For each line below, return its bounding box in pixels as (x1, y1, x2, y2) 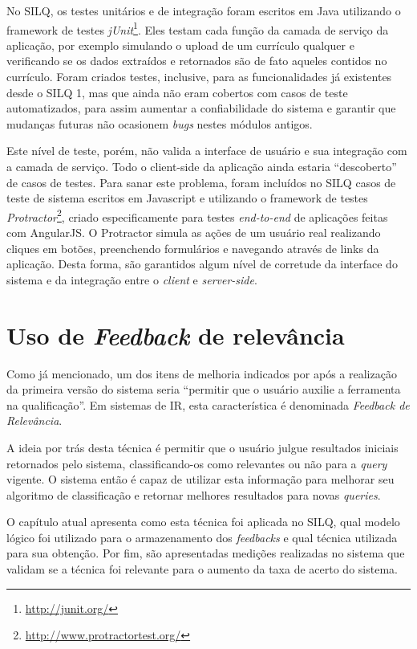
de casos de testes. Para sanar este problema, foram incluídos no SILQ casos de (6, 173, 396, 190)
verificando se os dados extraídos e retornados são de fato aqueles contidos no (6, 52, 387, 69)
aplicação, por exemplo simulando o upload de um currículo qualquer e (6, 36, 354, 53)
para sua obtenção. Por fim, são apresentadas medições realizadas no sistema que (6, 545, 405, 561)
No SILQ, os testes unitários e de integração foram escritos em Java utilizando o (6, 2, 401, 18)
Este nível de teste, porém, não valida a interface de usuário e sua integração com (6, 142, 407, 159)
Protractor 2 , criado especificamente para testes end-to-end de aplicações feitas (6, 206, 388, 225)
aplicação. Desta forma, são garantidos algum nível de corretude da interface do (6, 255, 398, 272)
